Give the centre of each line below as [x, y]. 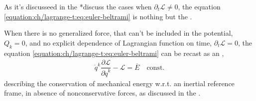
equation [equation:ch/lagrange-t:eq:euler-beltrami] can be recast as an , [114, 53]
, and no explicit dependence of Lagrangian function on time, [119, 42]
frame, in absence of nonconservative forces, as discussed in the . [102, 93]
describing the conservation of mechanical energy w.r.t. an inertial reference [119, 83]
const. [156, 68]
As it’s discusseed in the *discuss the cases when [78, 6]
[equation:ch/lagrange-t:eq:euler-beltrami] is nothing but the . [98, 16]
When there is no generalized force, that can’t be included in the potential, [119, 33]
